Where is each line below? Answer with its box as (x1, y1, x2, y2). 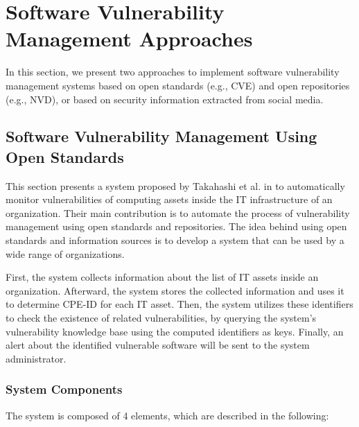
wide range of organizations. (6, 246, 125, 261)
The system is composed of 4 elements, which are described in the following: (6, 408, 329, 422)
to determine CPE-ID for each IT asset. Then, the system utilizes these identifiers (6, 297, 353, 311)
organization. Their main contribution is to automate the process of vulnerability (6, 205, 350, 220)
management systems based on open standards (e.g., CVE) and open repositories (6, 78, 350, 92)
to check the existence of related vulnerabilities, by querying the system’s (6, 311, 317, 325)
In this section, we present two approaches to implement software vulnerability (6, 64, 340, 79)
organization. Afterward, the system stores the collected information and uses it (6, 283, 344, 297)
